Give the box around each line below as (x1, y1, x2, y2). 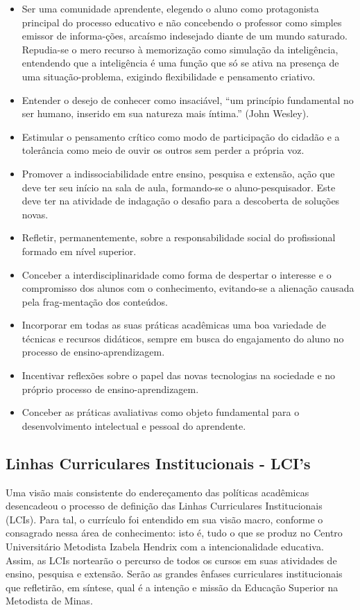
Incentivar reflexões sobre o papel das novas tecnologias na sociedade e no (22, 368, 336, 383)
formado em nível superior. (22, 243, 137, 258)
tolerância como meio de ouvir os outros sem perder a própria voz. (22, 143, 305, 157)
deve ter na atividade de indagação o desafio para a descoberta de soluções (22, 193, 340, 208)
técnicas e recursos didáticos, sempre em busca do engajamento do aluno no (22, 331, 344, 345)
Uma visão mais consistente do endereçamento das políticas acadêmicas (6, 485, 309, 499)
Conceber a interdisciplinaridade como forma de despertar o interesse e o (22, 267, 332, 281)
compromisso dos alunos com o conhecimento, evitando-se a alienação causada (22, 281, 354, 295)
